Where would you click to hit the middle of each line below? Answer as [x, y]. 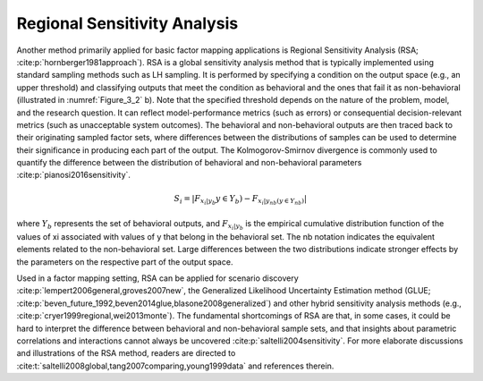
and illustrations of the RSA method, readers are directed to [126, 353]
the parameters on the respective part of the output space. [125, 262]
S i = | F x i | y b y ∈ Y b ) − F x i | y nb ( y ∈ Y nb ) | [241, 200]
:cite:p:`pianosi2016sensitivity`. [74, 175]
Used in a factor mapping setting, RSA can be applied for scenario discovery [157, 278]
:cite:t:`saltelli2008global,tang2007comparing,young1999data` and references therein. [175, 366]
